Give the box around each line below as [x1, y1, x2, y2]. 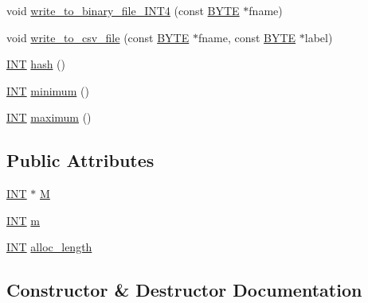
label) [304, 29, 333, 45]
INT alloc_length [6, 239, 92, 255]
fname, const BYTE [198, 29, 296, 45]
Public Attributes [6, 148, 155, 173]
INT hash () [6, 56, 65, 72]
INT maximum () [6, 109, 92, 126]
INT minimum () [6, 82, 89, 99]
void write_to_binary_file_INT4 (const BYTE [6, 2, 240, 18]
